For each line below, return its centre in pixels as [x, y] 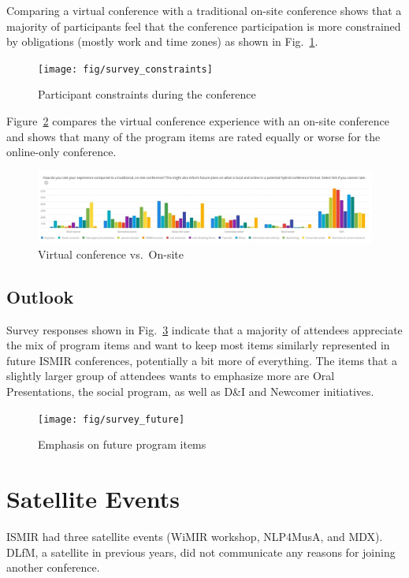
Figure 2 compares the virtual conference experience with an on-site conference [198, 121]
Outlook [40, 296]
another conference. [53, 567]
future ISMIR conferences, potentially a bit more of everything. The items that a [202, 360]
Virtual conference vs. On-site [111, 254]
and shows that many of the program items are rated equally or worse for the [193, 136]
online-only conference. [61, 152]
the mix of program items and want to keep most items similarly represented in [198, 345]
